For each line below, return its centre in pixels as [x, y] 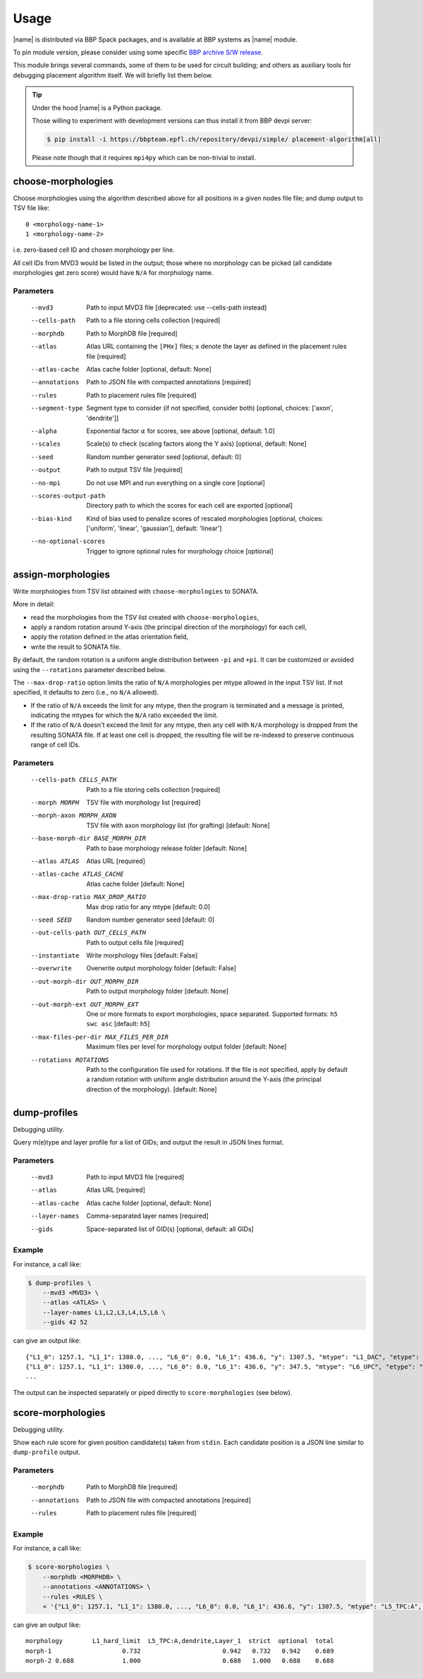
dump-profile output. [47, 1452]
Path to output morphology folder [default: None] [158, 991]
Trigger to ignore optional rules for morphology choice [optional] [180, 551]
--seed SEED [51, 920]
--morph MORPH [55, 802]
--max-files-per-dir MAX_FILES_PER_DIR [99, 1037]
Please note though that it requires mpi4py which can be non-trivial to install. [144, 157]
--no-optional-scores [68, 542]
